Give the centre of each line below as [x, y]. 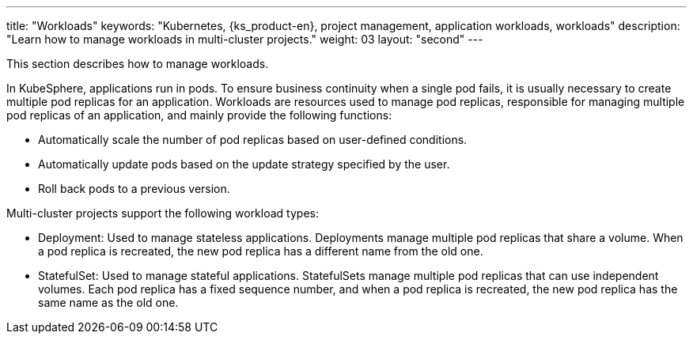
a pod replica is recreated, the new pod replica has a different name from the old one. [261, 251]
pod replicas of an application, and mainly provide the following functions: [199, 115]
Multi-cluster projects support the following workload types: [163, 213]
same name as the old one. [108, 302]
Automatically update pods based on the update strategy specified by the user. [244, 164]
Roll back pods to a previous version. [134, 189]
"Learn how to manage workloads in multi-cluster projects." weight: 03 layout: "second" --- [245, 39]
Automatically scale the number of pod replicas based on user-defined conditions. [253, 140]
